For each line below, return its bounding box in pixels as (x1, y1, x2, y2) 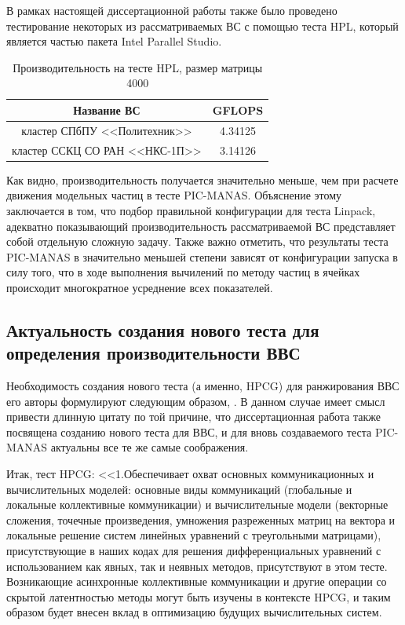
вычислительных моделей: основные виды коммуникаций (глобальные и (6, 481, 352, 497)
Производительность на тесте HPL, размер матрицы (13, 59, 263, 75)
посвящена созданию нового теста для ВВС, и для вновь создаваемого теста (6, 423, 372, 440)
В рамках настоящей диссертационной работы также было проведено (6, 2, 337, 18)
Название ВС (73, 101, 140, 118)
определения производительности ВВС (6, 341, 301, 365)
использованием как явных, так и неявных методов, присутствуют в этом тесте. (6, 557, 388, 574)
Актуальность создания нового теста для (6, 317, 319, 342)
